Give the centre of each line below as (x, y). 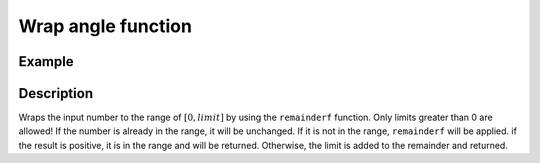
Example (46, 61)
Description (56, 93)
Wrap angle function (105, 26)
